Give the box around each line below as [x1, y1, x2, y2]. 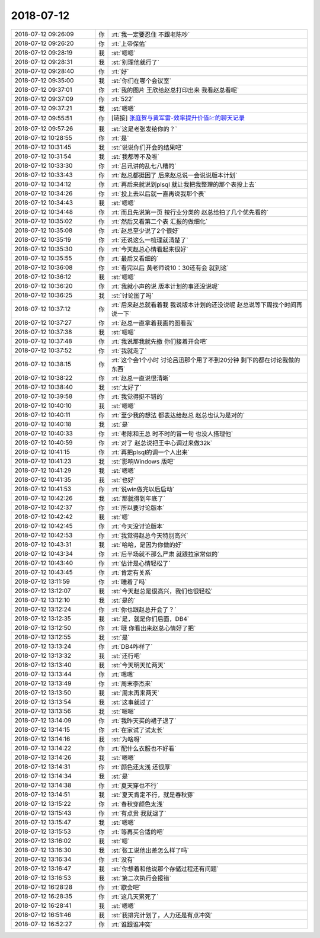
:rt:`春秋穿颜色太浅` [111, 800, 165, 808]
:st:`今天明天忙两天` [111, 661, 166, 669]
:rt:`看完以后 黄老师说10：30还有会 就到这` [111, 264, 229, 272]
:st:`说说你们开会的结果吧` [111, 143, 184, 151]
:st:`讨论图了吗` [111, 291, 154, 299]
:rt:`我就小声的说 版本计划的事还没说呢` [111, 282, 220, 290]
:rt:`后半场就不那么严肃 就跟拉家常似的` [111, 550, 220, 558]
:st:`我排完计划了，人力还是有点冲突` [111, 911, 213, 919]
